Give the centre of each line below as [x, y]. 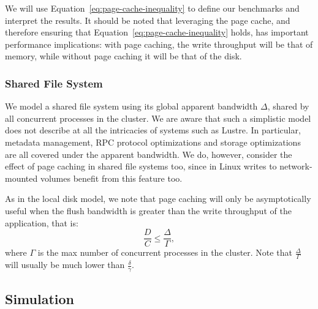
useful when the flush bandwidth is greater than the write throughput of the [148, 210]
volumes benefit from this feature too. [111, 178]
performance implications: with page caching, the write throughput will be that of [159, 44]
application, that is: [42, 222]
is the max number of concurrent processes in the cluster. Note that [165, 252]
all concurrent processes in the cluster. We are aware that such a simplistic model [158, 118]
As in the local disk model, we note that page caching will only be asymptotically [158, 199]
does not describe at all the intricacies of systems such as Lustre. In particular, [153, 130]
